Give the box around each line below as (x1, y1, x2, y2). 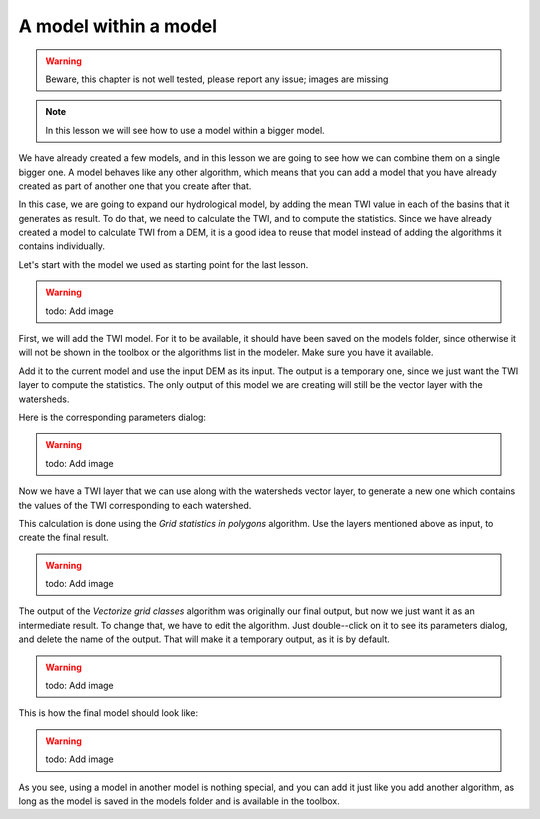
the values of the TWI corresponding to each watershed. (18, 499, 252, 511)
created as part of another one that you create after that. (18, 180, 252, 192)
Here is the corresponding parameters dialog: (18, 411, 207, 423)
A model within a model (18, 15, 218, 37)
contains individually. (18, 240, 105, 252)
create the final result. (18, 531, 109, 544)
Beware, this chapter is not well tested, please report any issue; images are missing (45, 73, 389, 85)
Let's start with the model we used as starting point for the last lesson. (18, 258, 309, 270)
